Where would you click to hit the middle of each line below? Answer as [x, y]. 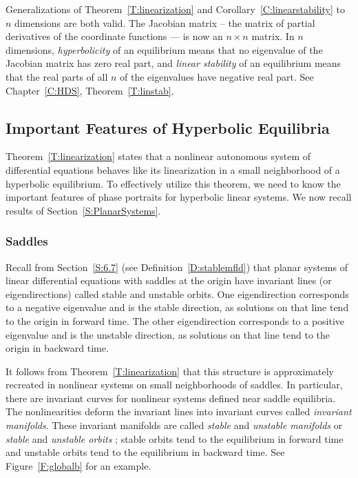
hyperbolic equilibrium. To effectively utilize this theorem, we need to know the [173, 183]
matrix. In [273, 36]
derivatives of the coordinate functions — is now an [114, 36]
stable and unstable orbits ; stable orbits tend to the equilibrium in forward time [175, 438]
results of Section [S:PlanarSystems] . [83, 210]
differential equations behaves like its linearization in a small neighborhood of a [173, 169]
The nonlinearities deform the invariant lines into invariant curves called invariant [179, 411]
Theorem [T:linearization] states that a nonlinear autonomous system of [158, 156]
